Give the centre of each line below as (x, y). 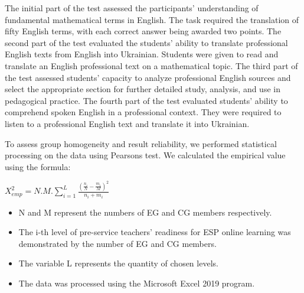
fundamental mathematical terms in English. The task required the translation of (152, 19)
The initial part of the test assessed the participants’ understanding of (132, 8)
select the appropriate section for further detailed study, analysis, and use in (143, 89)
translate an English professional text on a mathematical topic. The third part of (151, 65)
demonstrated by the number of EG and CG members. (117, 243)
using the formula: (38, 166)
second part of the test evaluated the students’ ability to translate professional (146, 42)
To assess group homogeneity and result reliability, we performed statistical (141, 143)
